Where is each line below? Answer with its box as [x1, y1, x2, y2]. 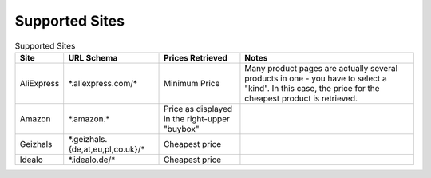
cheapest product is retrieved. [244, 93, 358, 104]
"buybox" [164, 123, 200, 134]
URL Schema [68, 52, 118, 63]
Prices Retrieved [164, 52, 227, 63]
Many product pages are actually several [244, 62, 398, 73]
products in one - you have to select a [244, 73, 387, 84]
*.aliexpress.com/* [68, 77, 137, 89]
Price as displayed [164, 103, 233, 114]
